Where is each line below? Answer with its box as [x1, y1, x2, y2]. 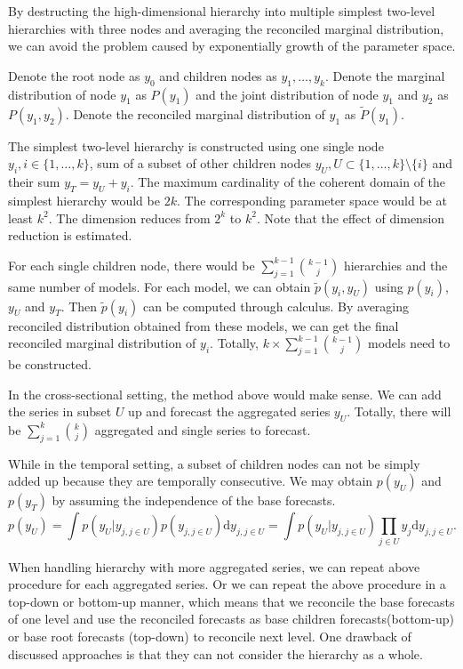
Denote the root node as [8, 66, 140, 85]
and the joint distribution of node [196, 85, 379, 103]
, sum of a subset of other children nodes [89, 154, 311, 173]
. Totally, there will [347, 402, 451, 421]
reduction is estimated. [8, 226, 132, 245]
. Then [60, 296, 98, 315]
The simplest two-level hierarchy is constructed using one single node [8, 136, 384, 155]
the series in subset [8, 402, 112, 421]
